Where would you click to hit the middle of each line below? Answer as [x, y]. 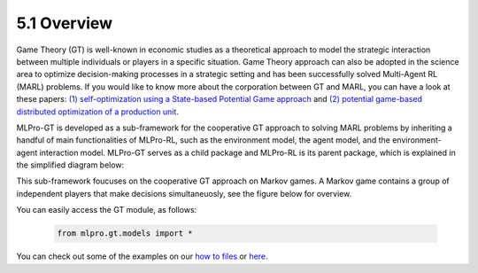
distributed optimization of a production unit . [97, 112]
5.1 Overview [65, 23]
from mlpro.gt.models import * [125, 234]
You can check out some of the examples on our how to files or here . [143, 256]
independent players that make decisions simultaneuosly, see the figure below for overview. [184, 193]
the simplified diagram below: [70, 165]
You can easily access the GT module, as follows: [107, 210]
